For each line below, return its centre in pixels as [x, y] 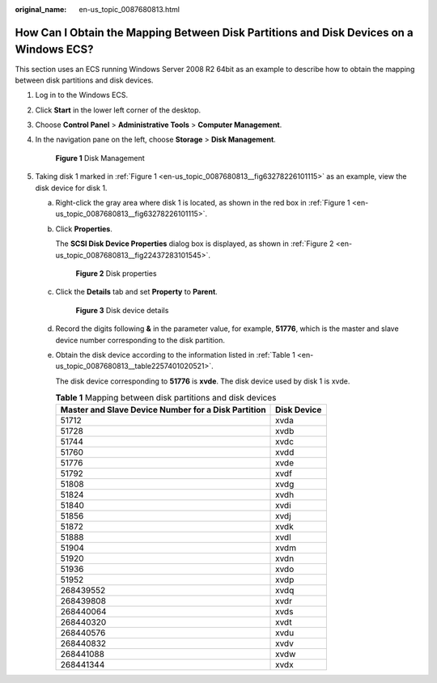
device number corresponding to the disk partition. [140, 340]
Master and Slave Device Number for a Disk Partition [163, 410]
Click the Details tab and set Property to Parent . [136, 292]
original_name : [41, 9]
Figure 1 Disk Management [100, 158]
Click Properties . [84, 229]
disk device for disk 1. [71, 188]
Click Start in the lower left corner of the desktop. [118, 110]
